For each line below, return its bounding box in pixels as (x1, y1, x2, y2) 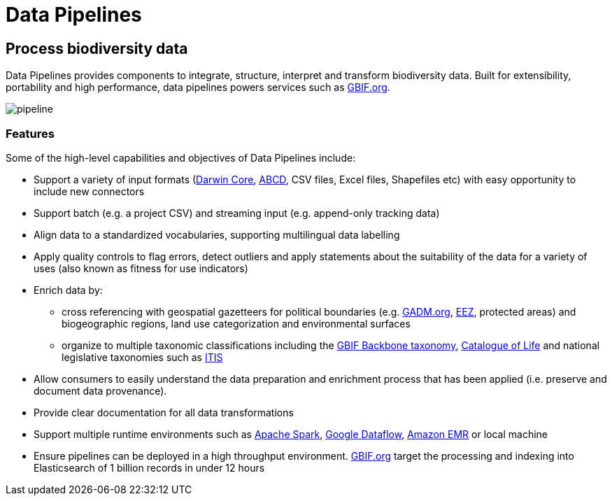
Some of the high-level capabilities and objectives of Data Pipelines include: (6, 151, 356, 164)
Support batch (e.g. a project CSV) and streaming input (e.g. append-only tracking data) (34, 206, 440, 219)
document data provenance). (34, 384, 167, 397)
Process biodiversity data (6, 39, 188, 57)
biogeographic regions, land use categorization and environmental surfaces (62, 317, 411, 330)
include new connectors (34, 185, 145, 197)
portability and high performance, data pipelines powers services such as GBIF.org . (6, 81, 390, 94)
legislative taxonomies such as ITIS (62, 351, 223, 363)
